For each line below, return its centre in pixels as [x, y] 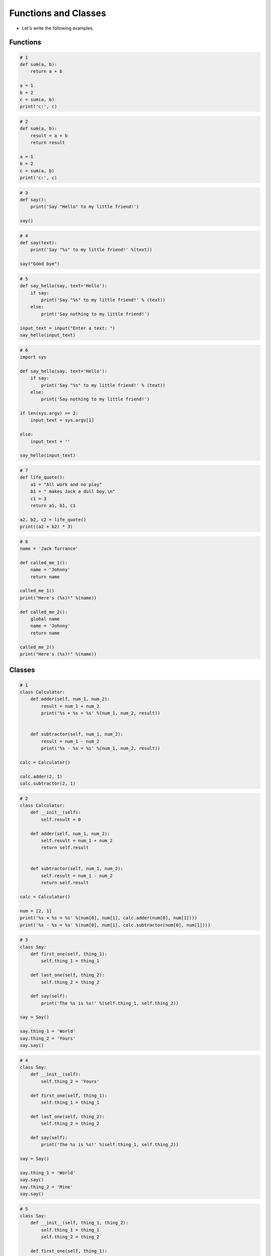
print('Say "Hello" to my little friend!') [85, 207]
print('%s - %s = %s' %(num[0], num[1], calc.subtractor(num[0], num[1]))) [115, 925]
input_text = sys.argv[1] [62, 420]
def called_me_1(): [44, 562]
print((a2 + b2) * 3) [46, 527]
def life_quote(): [42, 478]
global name [45, 619]
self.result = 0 [61, 819]
